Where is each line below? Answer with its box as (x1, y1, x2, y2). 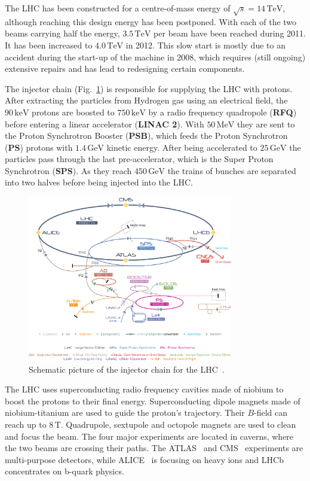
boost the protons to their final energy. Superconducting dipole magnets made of (5, 394, 300, 407)
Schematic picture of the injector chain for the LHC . (29, 363, 225, 375)
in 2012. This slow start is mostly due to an (125, 38, 286, 51)
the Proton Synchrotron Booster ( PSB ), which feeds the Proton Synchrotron (5, 129, 288, 142)
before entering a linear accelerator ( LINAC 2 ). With (5, 117, 204, 130)
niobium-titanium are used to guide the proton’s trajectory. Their (5, 406, 245, 419)
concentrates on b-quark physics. (5, 465, 124, 477)
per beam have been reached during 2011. (154, 27, 306, 39)
